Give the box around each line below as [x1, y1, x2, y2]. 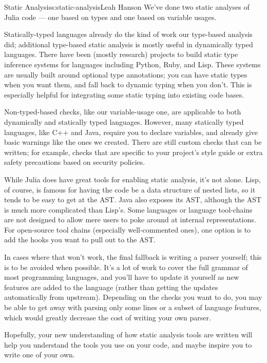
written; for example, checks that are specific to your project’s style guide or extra [4, 146, 263, 157]
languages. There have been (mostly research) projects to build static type [4, 49, 238, 60]
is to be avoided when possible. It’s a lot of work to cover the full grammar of [4, 261, 248, 272]
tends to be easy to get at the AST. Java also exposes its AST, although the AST [4, 194, 262, 205]
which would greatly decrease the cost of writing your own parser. [4, 312, 211, 322]
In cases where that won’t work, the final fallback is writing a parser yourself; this [4, 252, 262, 262]
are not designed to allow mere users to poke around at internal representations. [4, 214, 256, 225]
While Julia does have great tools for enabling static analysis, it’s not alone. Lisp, [4, 174, 261, 184]
